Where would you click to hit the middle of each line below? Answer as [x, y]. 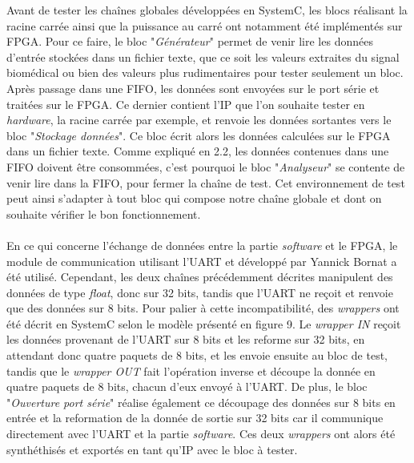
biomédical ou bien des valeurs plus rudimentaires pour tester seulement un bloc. [205, 72]
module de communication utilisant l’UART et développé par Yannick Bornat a [202, 261]
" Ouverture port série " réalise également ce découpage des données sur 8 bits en [201, 402]
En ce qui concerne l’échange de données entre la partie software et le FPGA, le [202, 245]
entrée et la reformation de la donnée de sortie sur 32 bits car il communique [195, 418]
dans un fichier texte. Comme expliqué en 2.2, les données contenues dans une [198, 151]
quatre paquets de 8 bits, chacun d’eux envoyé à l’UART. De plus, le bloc [187, 387]
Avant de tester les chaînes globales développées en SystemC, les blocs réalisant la [207, 10]
